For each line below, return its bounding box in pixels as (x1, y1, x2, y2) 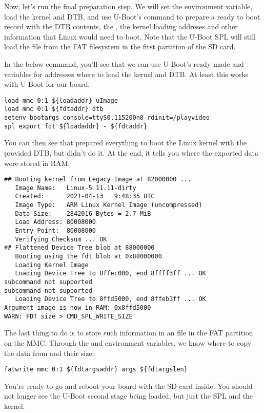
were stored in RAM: (4, 157, 70, 168)
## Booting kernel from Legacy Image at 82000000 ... (4, 176, 192, 183)
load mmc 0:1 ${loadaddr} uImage (4, 97, 118, 104)
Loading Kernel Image (15, 261, 89, 269)
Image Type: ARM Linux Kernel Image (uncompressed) (15, 201, 202, 209)
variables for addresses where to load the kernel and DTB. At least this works (4, 68, 249, 79)
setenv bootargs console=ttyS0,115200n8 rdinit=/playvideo (4, 114, 210, 122)
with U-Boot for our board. (4, 79, 90, 89)
